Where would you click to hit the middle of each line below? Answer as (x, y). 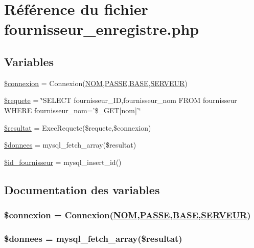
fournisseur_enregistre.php (102, 29)
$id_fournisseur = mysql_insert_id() (63, 162)
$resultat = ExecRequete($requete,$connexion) (78, 127)
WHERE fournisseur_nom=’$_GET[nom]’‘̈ (73, 110)
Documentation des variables (82, 189)
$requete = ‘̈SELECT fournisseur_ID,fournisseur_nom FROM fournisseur (121, 100)
